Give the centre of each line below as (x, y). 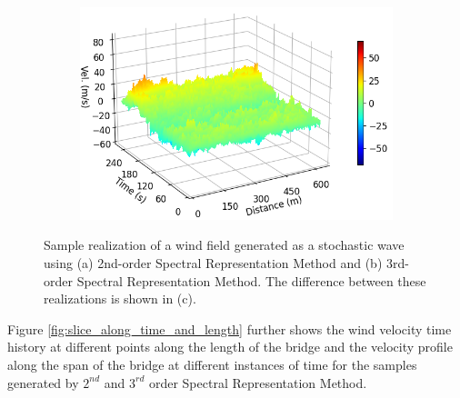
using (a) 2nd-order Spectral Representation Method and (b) (213, 263)
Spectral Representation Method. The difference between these (251, 280)
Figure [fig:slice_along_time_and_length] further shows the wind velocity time (230, 328)
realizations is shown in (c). (120, 298)
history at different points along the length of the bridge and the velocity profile (230, 347)
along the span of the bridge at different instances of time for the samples (212, 364)
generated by (43, 382)
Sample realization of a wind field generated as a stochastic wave (224, 245)
